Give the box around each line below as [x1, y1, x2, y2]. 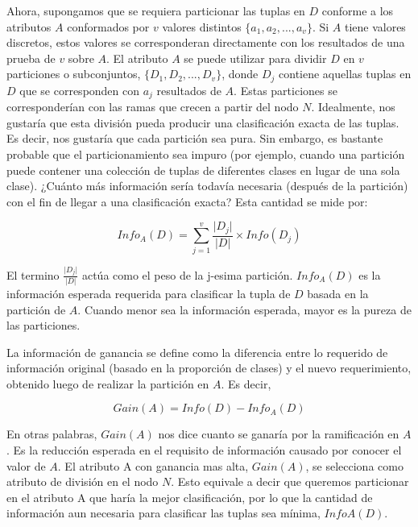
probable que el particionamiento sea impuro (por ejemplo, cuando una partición [6, 146, 405, 163]
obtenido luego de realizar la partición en [6, 375, 209, 392]
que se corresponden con [19, 81, 140, 98]
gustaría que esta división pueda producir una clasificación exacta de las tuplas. [6, 114, 399, 131]
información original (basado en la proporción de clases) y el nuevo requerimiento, [6, 359, 412, 376]
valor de [6, 457, 46, 474]
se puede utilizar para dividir [184, 49, 327, 66]
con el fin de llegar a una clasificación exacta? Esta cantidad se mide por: [6, 193, 368, 210]
